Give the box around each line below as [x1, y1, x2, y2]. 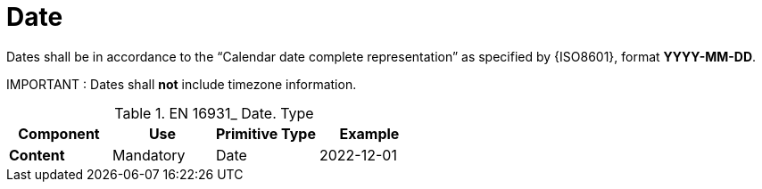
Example [339, 124, 400, 143]
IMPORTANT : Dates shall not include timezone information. [6, 76, 357, 92]
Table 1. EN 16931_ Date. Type [114, 103, 314, 122]
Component [18, 124, 100, 143]
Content [9, 145, 65, 164]
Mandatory [112, 145, 186, 164]
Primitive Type [215, 124, 316, 143]
